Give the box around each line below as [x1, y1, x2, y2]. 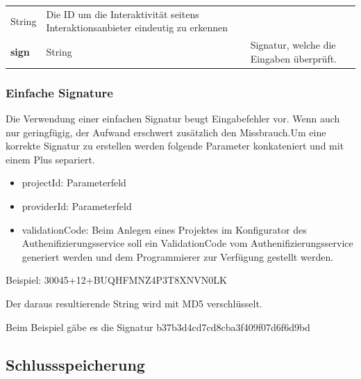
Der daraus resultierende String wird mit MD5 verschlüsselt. [6, 296, 262, 311]
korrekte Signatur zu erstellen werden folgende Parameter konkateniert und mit [6, 138, 344, 153]
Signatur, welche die [250, 38, 336, 52]
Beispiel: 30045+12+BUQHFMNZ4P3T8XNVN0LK [6, 273, 227, 287]
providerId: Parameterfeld [22, 199, 132, 213]
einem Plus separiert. [6, 152, 95, 166]
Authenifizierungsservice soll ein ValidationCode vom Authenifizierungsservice [22, 236, 353, 250]
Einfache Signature [6, 83, 113, 101]
